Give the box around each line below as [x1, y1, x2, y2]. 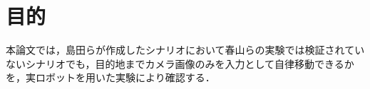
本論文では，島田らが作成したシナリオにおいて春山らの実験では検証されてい [6, 42, 365, 57]
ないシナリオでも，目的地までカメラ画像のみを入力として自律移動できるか [6, 56, 354, 71]
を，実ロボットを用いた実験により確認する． [6, 70, 215, 85]
